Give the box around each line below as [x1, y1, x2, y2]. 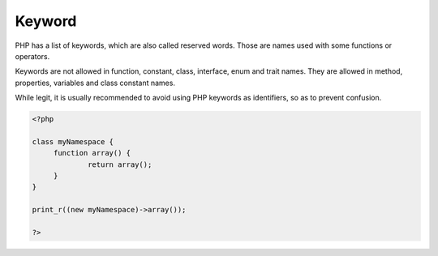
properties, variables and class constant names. [15, 78, 176, 87]
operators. [15, 51, 50, 61]
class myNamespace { [32, 137, 114, 146]
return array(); [88, 160, 152, 169]
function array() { [53, 148, 131, 158]
